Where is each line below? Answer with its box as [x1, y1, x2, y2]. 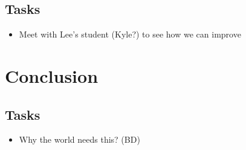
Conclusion [5, 63, 99, 88]
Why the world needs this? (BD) [19, 133, 140, 146]
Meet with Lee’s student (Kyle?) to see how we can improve [19, 28, 241, 41]
